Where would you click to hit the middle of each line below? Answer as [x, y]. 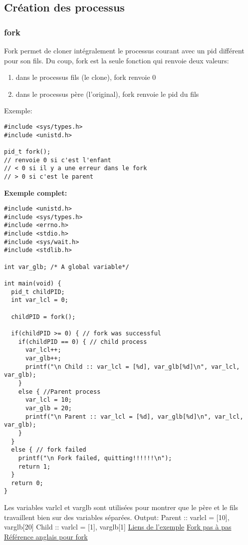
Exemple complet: [36, 192]
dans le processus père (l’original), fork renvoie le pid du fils [107, 94]
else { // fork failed [49, 450]
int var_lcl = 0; [40, 300]
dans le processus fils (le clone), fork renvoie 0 [86, 77]
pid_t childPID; [38, 292]
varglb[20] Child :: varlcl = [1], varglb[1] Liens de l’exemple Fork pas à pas [118, 527]
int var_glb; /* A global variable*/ [67, 267]
